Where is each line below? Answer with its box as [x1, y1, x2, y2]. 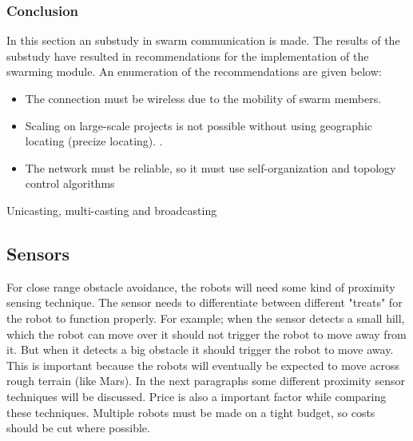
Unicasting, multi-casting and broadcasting [6, 201, 217, 218]
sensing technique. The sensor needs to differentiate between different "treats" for [6, 294, 403, 311]
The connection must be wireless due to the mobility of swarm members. [25, 90, 382, 106]
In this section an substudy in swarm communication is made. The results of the [6, 32, 400, 49]
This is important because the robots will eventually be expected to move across [6, 356, 400, 373]
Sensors [6, 240, 70, 265]
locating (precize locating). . [25, 133, 163, 149]
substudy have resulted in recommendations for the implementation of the [6, 47, 369, 64]
